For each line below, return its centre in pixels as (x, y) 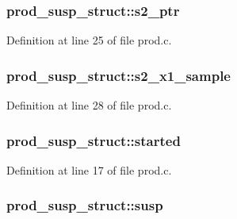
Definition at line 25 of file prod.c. (89, 40)
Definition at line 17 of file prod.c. (89, 169)
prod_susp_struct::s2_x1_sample (118, 75)
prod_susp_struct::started (94, 140)
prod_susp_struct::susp (85, 205)
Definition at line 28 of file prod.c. (89, 105)
